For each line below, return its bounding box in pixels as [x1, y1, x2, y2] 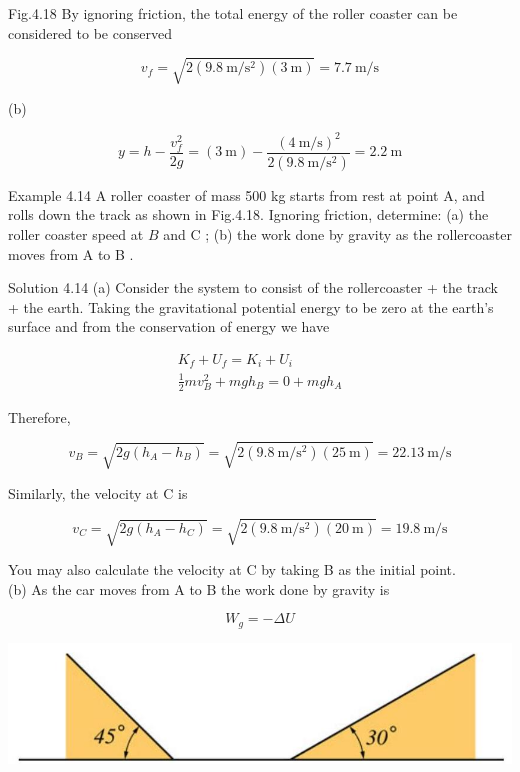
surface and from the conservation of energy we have [8, 316, 330, 337]
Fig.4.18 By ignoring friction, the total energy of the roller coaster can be [8, 3, 458, 23]
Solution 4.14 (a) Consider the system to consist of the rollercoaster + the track [8, 277, 498, 298]
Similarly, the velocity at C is [8, 482, 188, 503]
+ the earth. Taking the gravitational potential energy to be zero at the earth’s [8, 296, 494, 317]
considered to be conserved [8, 22, 172, 43]
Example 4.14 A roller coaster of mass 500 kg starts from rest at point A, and [8, 184, 485, 205]
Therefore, [8, 406, 71, 427]
